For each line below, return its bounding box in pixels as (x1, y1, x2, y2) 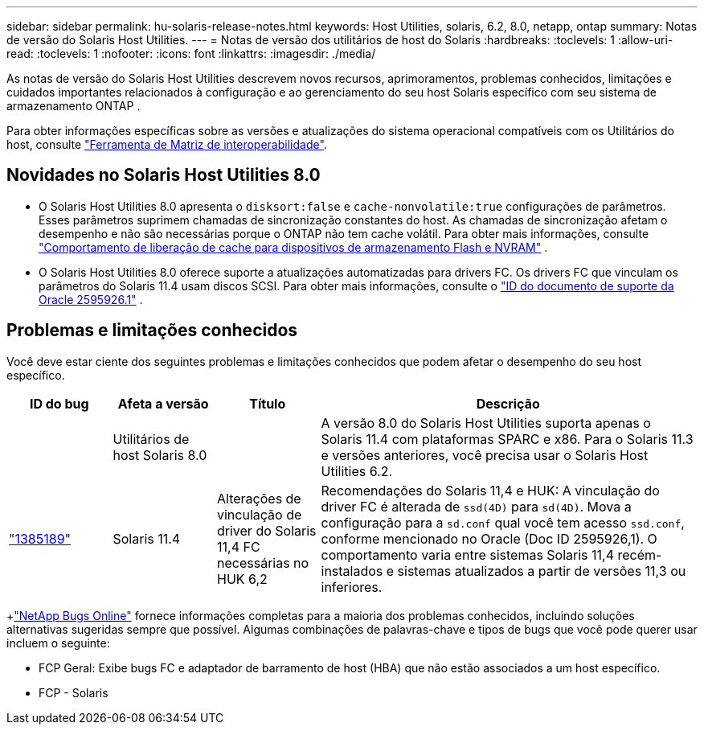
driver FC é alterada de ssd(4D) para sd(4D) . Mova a (321, 498, 632, 515)
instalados (321, 562, 383, 579)
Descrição (476, 395, 540, 412)
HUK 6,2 (217, 570, 268, 587)
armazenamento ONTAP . (6, 99, 141, 113)
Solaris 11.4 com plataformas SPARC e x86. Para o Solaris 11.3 (321, 430, 694, 447)
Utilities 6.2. (321, 462, 393, 479)
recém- (617, 546, 662, 563)
